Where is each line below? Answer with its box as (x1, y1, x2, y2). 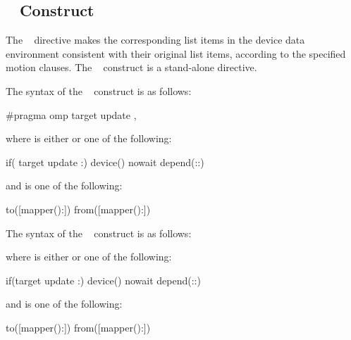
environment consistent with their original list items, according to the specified (6, 46, 346, 61)
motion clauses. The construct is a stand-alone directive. (6, 60, 257, 75)
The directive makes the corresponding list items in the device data (6, 32, 305, 47)
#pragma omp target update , (6, 107, 137, 122)
